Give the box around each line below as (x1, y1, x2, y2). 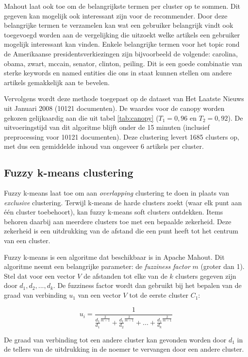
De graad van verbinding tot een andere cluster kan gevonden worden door (4, 334, 227, 344)
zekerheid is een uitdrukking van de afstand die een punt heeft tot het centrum (4, 226, 238, 236)
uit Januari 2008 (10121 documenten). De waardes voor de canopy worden (4, 103, 225, 113)
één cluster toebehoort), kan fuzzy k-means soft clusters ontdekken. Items (4, 207, 223, 217)
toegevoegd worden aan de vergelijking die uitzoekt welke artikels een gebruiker (4, 29, 240, 39)
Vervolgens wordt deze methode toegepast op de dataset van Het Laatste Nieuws (4, 93, 244, 104)
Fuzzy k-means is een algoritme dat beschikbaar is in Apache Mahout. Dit (4, 251, 225, 262)
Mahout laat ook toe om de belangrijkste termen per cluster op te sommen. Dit (4, 1, 241, 11)
